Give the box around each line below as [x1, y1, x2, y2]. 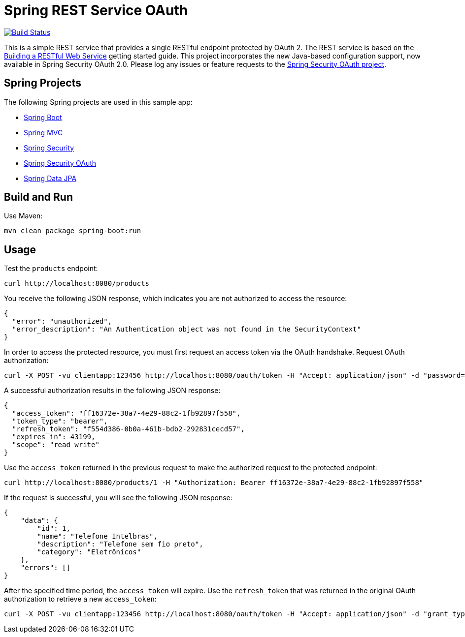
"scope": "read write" [12, 441, 100, 449]
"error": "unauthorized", [12, 317, 112, 326]
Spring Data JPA [24, 174, 77, 182]
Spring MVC [24, 128, 63, 137]
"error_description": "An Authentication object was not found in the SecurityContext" [12, 325, 361, 334]
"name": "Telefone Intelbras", [37, 532, 158, 541]
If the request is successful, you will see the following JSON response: [4, 493, 232, 502]
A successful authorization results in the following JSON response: [4, 386, 221, 395]
